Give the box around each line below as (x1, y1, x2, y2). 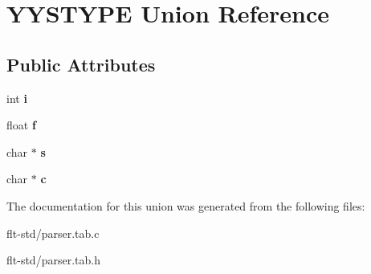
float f (6, 117, 36, 133)
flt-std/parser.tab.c (6, 224, 100, 241)
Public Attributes (6, 51, 156, 76)
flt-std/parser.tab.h (6, 252, 100, 268)
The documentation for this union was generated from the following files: (6, 197, 365, 214)
